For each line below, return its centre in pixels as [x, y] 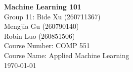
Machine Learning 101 [43, 6]
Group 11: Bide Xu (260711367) [52, 16]
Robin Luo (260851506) [40, 36]
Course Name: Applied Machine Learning [67, 55]
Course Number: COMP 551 [47, 45]
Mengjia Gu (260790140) [42, 26]
